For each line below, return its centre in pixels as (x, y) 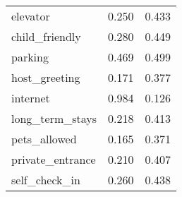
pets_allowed (44, 139)
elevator (31, 16)
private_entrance (54, 159)
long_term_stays (54, 118)
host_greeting (46, 77)
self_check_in (46, 180)
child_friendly (46, 36)
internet (31, 98)
